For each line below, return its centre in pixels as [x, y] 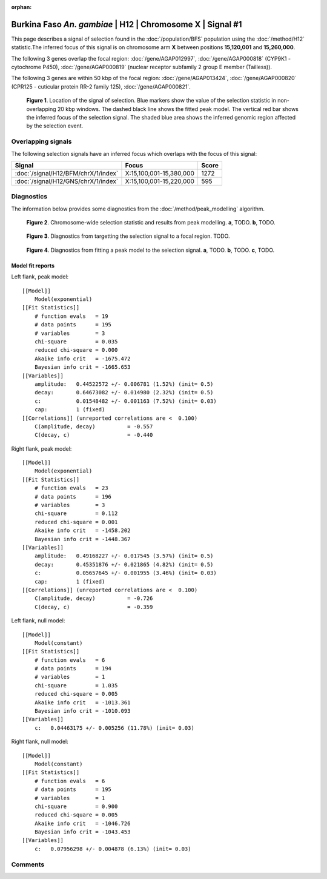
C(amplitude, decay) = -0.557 [94, 426]
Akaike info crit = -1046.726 [82, 823]
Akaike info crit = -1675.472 [82, 359]
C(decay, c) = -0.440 [94, 435]
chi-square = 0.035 [76, 342]
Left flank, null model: [38, 621]
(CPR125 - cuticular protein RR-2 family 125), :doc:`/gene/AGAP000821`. [101, 86]
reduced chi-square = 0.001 [76, 522]
